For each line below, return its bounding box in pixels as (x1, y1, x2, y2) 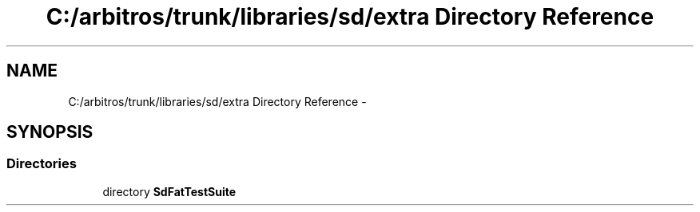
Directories (6, 155, 77, 172)
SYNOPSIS (6, 122, 93, 143)
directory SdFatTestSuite (102, 184, 237, 198)
